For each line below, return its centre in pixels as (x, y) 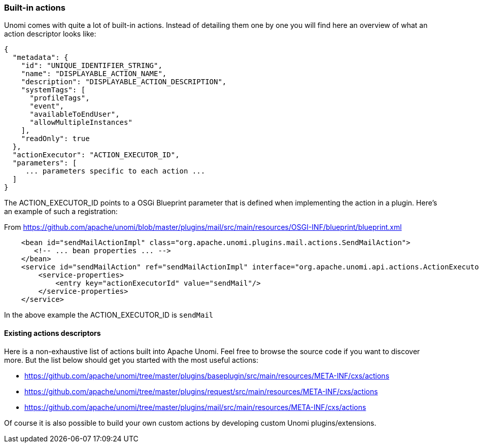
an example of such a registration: (61, 212)
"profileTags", (60, 98)
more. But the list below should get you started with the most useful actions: (131, 360)
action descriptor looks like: (50, 34)
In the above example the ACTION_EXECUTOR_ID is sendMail (109, 315)
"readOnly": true (55, 139)
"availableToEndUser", (75, 114)
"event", (47, 106)
